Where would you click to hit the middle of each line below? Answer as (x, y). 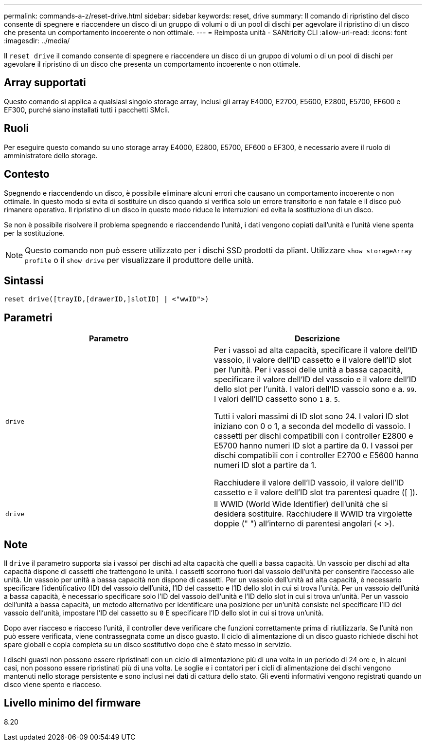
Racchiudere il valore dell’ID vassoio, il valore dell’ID (309, 483)
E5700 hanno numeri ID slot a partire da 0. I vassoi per (314, 446)
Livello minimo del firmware (72, 703)
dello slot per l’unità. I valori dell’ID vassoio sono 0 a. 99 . (315, 389)
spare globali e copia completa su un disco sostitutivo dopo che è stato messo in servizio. (148, 645)
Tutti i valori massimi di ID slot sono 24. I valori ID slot (311, 417)
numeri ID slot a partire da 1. (265, 465)
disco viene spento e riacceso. (53, 685)
